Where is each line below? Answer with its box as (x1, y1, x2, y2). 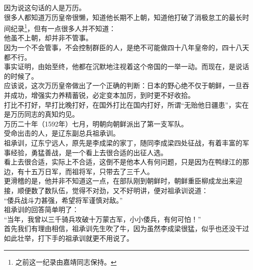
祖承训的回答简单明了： (4, 204, 79, 215)
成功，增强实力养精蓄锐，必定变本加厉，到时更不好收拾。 (10, 90, 195, 100)
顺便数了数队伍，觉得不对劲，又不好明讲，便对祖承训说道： (17, 185, 208, 195)
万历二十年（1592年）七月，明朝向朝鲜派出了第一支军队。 (4, 118, 188, 128)
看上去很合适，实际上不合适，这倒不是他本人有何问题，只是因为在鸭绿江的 (4, 157, 242, 167)
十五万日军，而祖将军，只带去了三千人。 (24, 166, 154, 176)
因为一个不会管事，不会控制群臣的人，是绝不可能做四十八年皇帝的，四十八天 (4, 42, 249, 53)
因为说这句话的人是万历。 (4, 2, 86, 12)
